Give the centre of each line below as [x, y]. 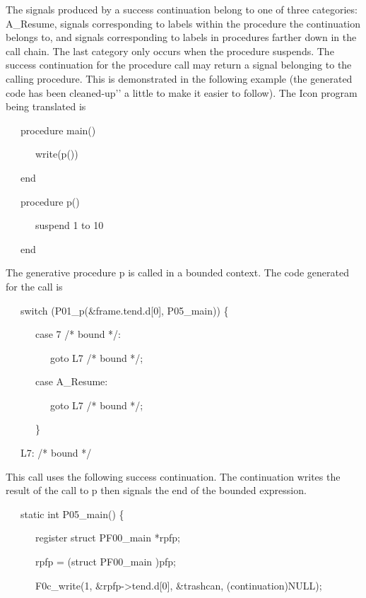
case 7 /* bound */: [78, 334]
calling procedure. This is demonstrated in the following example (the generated [179, 78]
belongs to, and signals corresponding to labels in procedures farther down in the [181, 37]
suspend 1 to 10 [69, 225]
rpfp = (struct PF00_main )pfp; [105, 562]
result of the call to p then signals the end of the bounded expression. [156, 490]
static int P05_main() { [72, 514]
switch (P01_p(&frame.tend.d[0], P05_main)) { [124, 310]
